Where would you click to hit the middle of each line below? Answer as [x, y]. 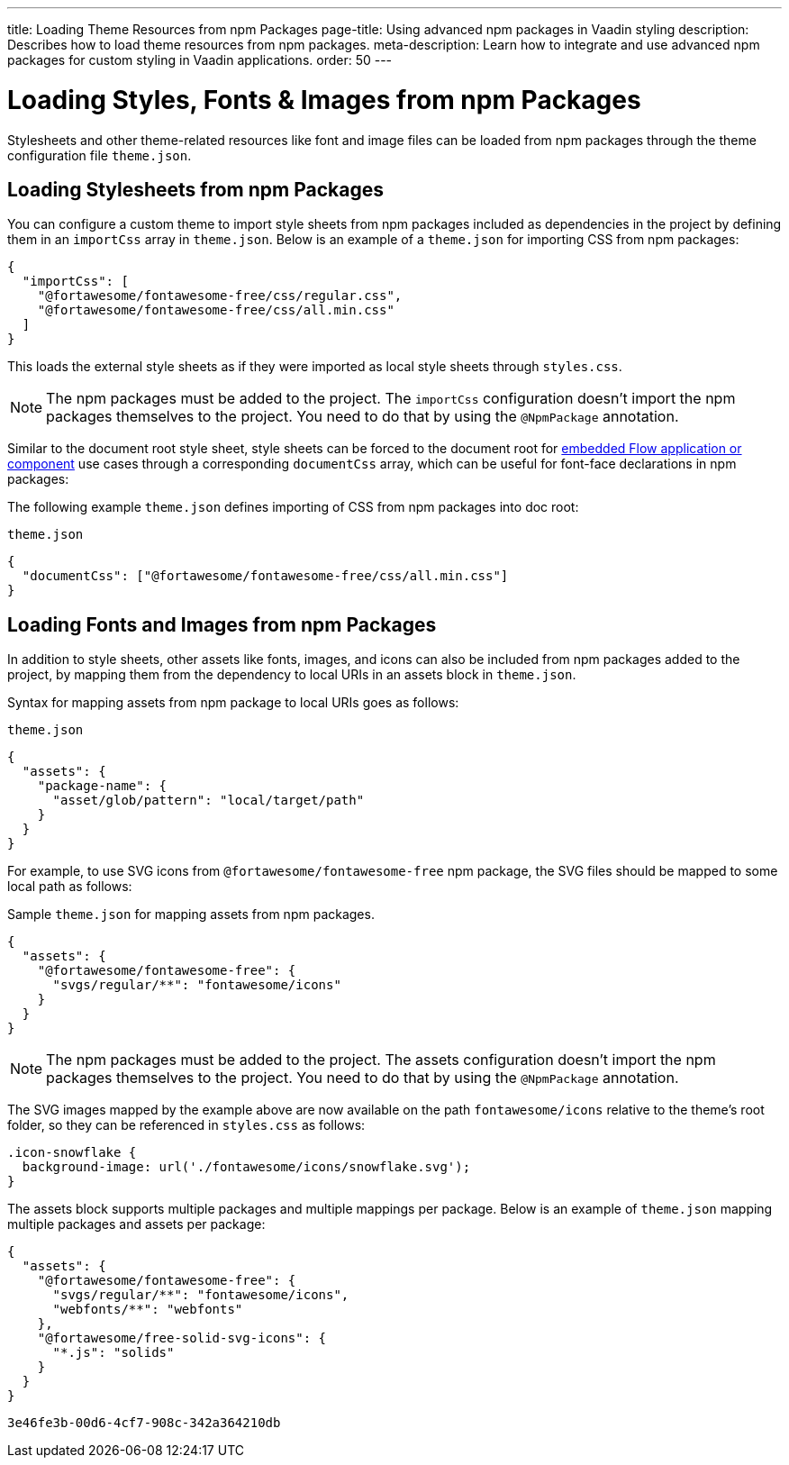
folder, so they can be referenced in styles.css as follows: [186, 1125]
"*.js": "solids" [113, 1353]
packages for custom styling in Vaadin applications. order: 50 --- [200, 60]
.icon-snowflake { [72, 1153]
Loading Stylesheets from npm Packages [195, 189]
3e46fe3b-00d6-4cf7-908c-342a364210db [144, 1423]
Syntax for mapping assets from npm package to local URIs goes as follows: [233, 703]
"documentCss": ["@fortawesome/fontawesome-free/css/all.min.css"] [265, 576]
